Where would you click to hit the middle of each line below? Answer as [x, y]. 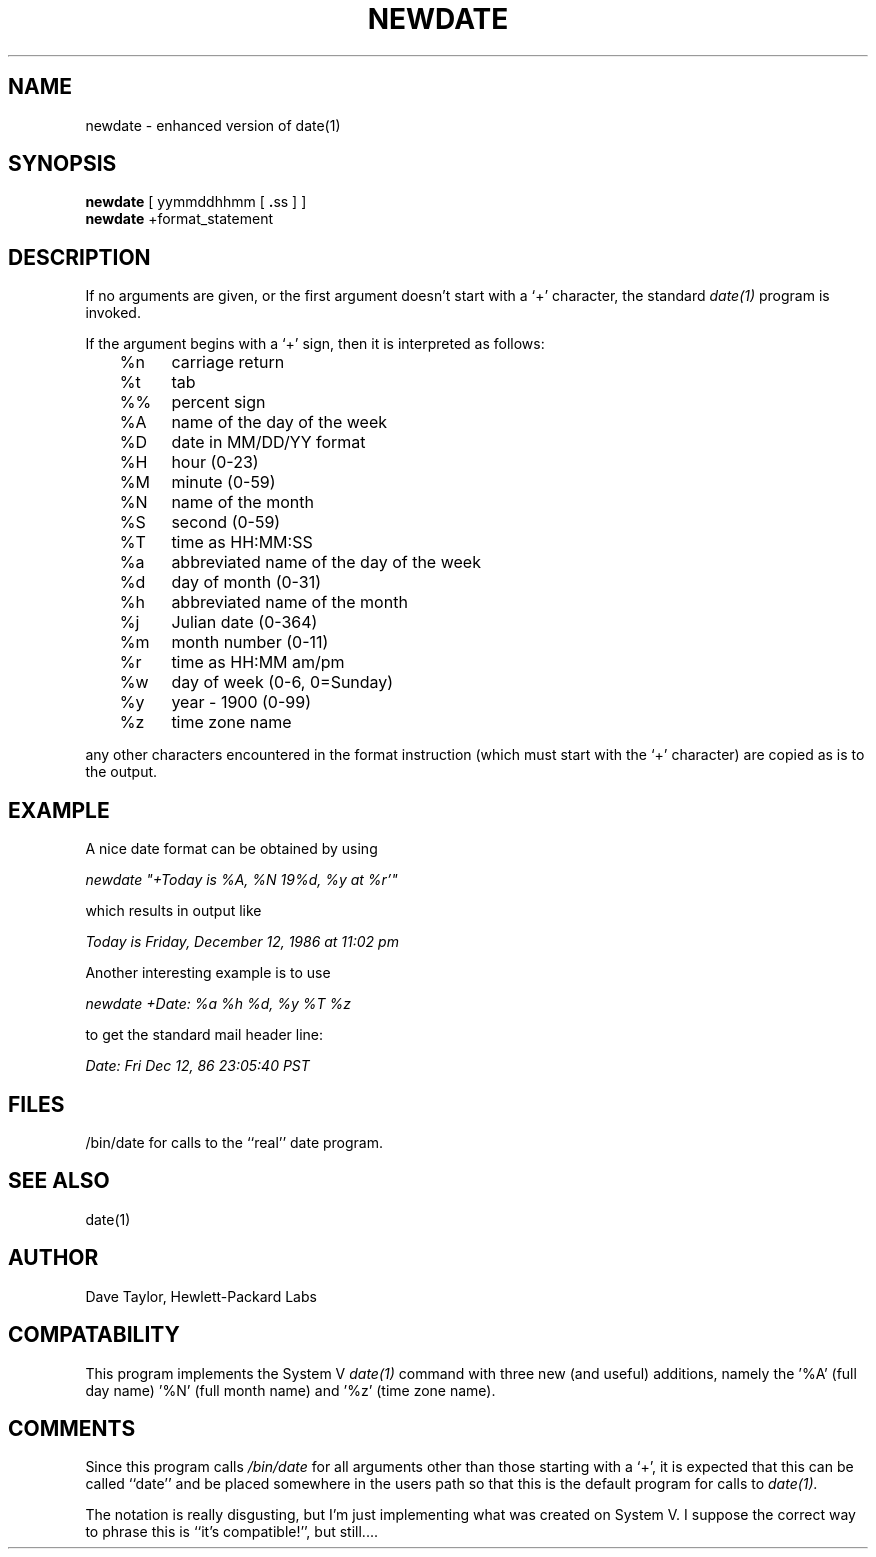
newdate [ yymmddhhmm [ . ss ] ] [196, 202]
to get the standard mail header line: [204, 1035]
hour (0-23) [215, 462]
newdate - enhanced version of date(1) [213, 125]
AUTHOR [53, 1258]
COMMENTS [72, 1428]
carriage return [228, 362]
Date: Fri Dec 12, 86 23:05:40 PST [197, 1066]
